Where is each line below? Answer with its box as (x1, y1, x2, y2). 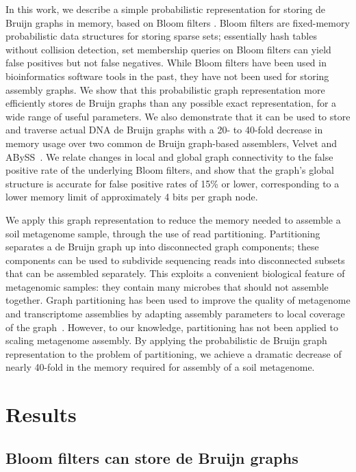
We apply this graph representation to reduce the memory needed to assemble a (5, 212, 341, 226)
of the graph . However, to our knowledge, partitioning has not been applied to (5, 319, 339, 334)
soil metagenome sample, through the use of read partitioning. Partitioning (5, 226, 320, 240)
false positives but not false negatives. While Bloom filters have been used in (5, 55, 327, 70)
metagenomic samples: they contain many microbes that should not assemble (5, 279, 329, 293)
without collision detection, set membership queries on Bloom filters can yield (5, 42, 331, 56)
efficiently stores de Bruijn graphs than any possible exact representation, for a (5, 96, 337, 110)
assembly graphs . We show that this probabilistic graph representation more (5, 82, 325, 96)
